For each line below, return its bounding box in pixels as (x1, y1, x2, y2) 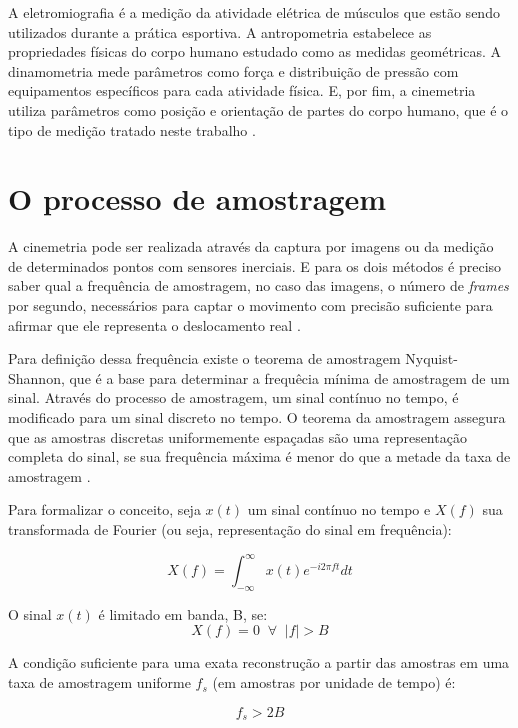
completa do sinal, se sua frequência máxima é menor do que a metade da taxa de (8, 446, 511, 467)
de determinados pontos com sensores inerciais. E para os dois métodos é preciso (8, 255, 502, 276)
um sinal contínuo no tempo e (247, 499, 431, 520)
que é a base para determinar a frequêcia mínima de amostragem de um (69, 367, 510, 388)
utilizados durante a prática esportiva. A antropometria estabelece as (8, 21, 432, 42)
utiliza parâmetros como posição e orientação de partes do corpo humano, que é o (8, 99, 509, 120)
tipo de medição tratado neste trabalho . (8, 119, 256, 140)
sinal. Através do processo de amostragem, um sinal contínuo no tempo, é (8, 387, 459, 408)
